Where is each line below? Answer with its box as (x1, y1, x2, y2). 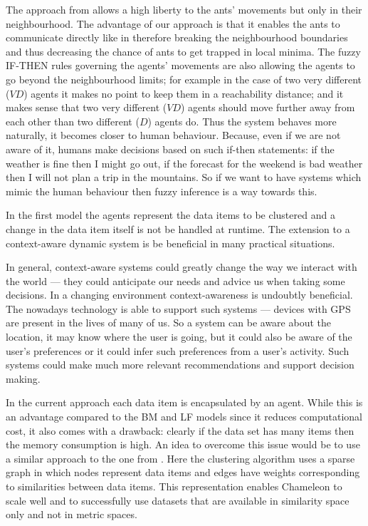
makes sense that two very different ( (6, 100, 167, 115)
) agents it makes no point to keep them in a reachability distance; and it (23, 86, 344, 100)
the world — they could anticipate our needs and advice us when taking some (6, 273, 345, 288)
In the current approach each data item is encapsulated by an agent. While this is (6, 395, 363, 410)
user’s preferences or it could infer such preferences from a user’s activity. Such (6, 343, 349, 358)
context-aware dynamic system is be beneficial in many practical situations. (6, 235, 335, 250)
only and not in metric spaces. (6, 507, 137, 522)
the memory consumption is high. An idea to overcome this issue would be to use (6, 437, 360, 452)
